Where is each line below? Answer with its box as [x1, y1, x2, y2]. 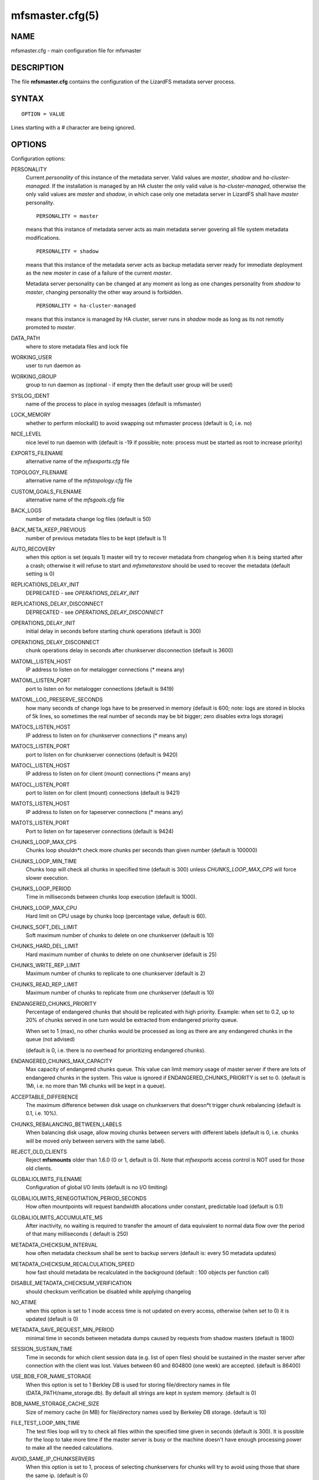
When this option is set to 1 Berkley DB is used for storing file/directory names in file [25, 1381, 230, 1388]
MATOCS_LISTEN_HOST [11, 723, 71, 731]
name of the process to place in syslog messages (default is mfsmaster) [25, 400, 201, 408]
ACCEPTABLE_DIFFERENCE [11, 1093, 79, 1101]
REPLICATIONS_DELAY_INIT [11, 581, 80, 588]
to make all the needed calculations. [25, 1444, 113, 1452]
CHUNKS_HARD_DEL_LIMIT [11, 942, 79, 950]
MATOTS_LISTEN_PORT [11, 819, 70, 826]
